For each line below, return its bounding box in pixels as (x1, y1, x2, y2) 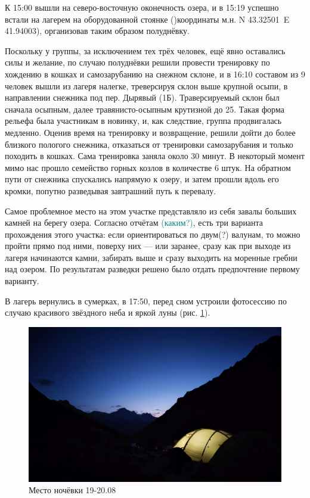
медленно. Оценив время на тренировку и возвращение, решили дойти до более (5, 126, 296, 138)
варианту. (5, 275, 39, 287)
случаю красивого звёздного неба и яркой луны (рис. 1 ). (5, 306, 210, 319)
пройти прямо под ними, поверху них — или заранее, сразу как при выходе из (5, 239, 291, 252)
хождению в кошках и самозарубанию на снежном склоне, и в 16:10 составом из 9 (5, 67, 305, 80)
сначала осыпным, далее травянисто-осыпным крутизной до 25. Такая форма (5, 102, 284, 115)
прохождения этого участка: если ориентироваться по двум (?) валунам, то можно (5, 228, 300, 240)
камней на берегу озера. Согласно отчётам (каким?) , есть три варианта (5, 216, 263, 229)
